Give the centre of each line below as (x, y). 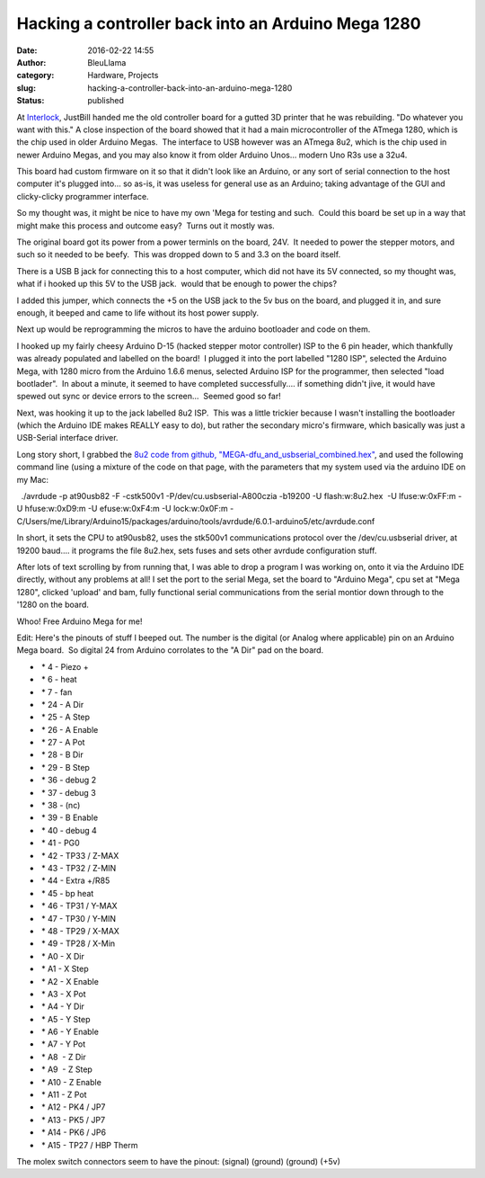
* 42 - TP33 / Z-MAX (80, 855)
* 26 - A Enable (70, 729)
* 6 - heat (59, 680)
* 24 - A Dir (62, 704)
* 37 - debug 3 (68, 792)
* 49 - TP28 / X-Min (78, 943)
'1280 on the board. (53, 605)
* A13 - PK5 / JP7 (73, 1120)
